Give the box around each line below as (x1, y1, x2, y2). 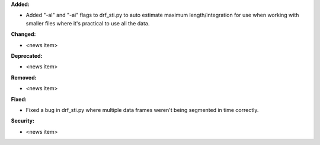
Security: (11, 117, 35, 124)
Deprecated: (11, 52, 43, 59)
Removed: (11, 74, 37, 81)
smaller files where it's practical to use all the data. (25, 19, 150, 27)
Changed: (11, 31, 36, 38)
